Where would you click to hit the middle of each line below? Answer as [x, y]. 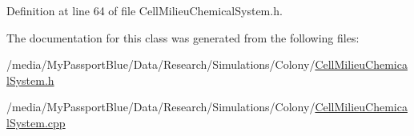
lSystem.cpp [36, 122]
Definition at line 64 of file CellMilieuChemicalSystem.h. [145, 10]
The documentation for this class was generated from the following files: [183, 37]
